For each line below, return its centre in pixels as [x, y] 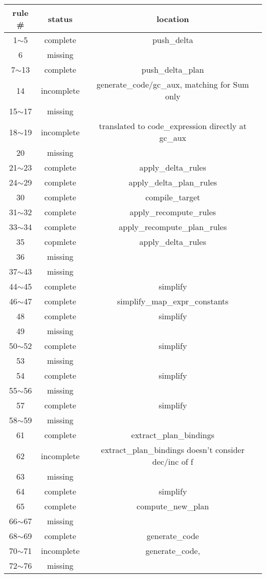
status [60, 18]
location [173, 18]
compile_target [173, 197]
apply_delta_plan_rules [173, 182]
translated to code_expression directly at [173, 126]
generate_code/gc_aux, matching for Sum [173, 84]
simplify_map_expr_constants [173, 301]
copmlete [60, 242]
